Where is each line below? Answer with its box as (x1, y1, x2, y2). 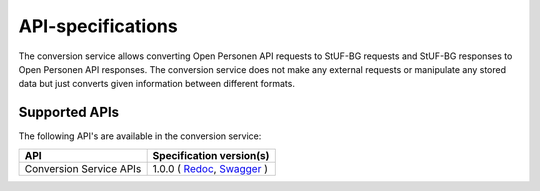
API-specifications (18, 15, 179, 37)
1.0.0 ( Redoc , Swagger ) (152, 161, 269, 175)
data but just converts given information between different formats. (18, 78, 295, 90)
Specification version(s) (152, 148, 270, 162)
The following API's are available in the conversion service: (18, 130, 262, 142)
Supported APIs (18, 104, 120, 121)
